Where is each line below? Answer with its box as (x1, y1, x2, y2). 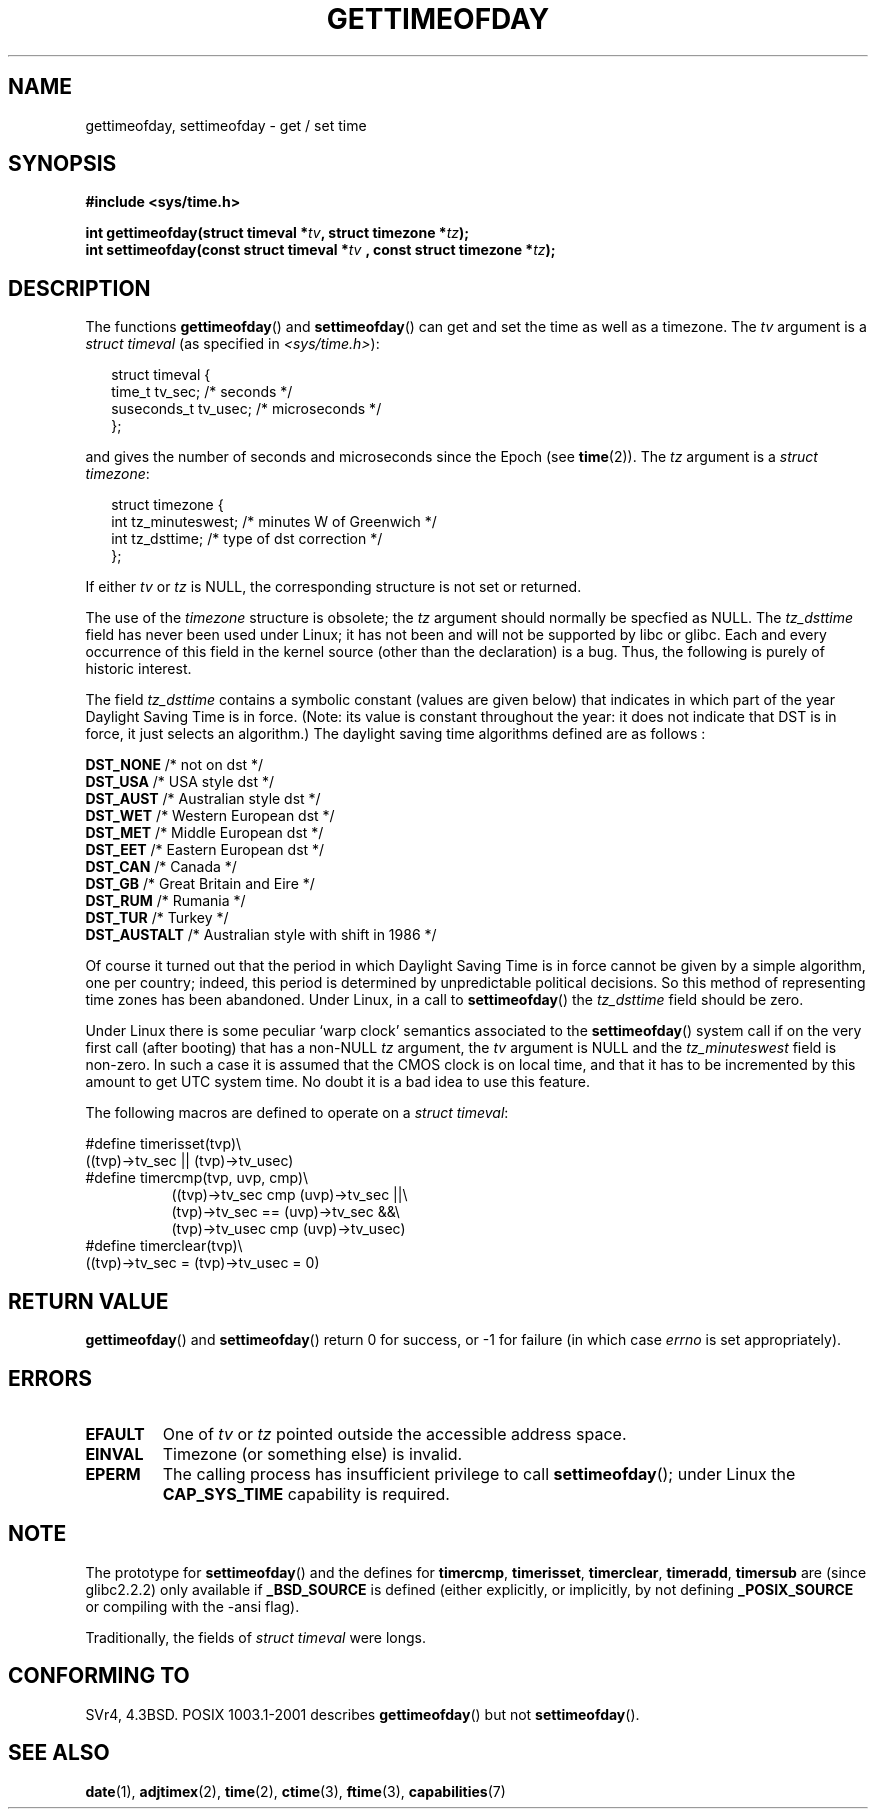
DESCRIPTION (8, 275, 151, 301)
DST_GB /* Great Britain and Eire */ (85, 875, 315, 893)
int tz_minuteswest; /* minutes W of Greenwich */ (111, 513, 437, 531)
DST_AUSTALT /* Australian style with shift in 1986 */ (85, 926, 437, 944)
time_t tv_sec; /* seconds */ (111, 383, 293, 401)
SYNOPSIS (8, 151, 117, 177)
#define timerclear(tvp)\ (85, 1237, 243, 1255)
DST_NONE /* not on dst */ (85, 756, 264, 774)
